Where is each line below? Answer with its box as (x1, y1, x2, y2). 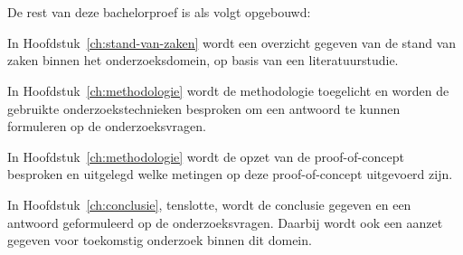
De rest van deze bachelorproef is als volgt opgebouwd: (7, 3, 311, 22)
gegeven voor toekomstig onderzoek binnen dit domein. (7, 231, 312, 250)
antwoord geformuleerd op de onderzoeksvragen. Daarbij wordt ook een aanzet (7, 212, 443, 231)
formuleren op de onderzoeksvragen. (7, 117, 206, 136)
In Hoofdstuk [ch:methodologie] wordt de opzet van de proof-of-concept (7, 146, 404, 165)
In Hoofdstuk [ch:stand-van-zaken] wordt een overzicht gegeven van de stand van (7, 33, 457, 52)
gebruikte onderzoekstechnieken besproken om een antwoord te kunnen (7, 99, 401, 118)
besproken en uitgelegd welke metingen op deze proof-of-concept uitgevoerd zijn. (7, 165, 453, 184)
